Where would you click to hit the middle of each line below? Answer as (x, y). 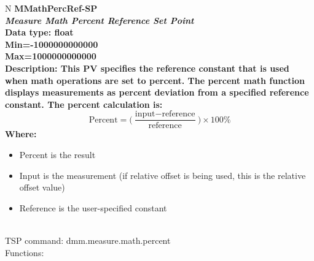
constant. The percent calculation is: (84, 104)
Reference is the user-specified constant (93, 207)
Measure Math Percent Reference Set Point (100, 20)
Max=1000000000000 (51, 56)
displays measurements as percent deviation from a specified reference (157, 92)
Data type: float (39, 32)
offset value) (42, 187)
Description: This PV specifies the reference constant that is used (147, 68)
